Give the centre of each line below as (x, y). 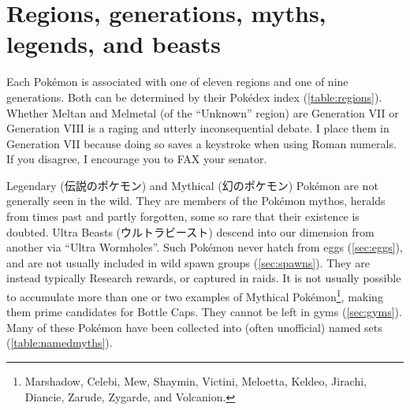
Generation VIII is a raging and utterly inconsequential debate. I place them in (198, 128)
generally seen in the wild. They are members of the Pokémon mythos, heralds (196, 201)
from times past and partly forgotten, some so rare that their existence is (183, 216)
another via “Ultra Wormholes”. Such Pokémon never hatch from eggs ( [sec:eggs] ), (205, 247)
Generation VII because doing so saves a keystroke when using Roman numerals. (201, 143)
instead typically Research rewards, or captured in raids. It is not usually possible (204, 278)
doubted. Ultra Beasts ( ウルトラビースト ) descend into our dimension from (190, 231)
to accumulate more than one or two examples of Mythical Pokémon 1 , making (195, 295)
